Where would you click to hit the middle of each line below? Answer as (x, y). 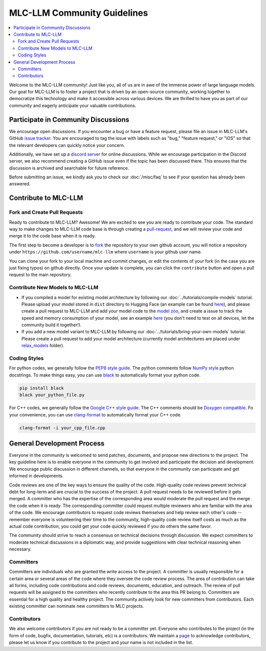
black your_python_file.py (52, 395)
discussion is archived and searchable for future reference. (69, 168)
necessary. (20, 549)
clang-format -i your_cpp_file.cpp (62, 428)
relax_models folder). (43, 345)
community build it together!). (51, 325)
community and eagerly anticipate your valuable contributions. (73, 105)
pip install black (42, 388)
